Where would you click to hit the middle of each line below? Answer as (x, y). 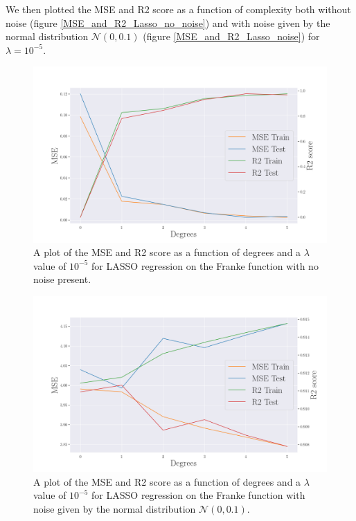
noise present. (62, 279)
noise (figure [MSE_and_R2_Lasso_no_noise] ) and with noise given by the (168, 22)
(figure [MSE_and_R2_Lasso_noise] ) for (231, 36)
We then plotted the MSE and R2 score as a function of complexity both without (178, 9)
